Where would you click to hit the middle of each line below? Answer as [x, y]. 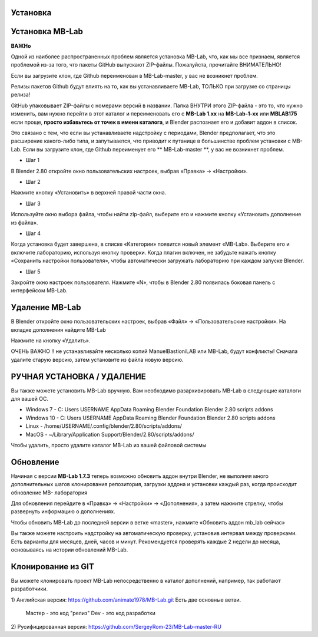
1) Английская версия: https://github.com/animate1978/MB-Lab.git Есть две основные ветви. [126, 600]
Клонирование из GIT [52, 567]
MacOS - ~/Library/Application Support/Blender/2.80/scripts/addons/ [110, 434]
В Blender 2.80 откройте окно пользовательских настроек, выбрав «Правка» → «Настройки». [129, 171]
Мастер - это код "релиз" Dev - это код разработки [90, 613]
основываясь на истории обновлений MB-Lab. [69, 550]
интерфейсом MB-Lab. [39, 291]
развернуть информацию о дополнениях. [63, 511]
